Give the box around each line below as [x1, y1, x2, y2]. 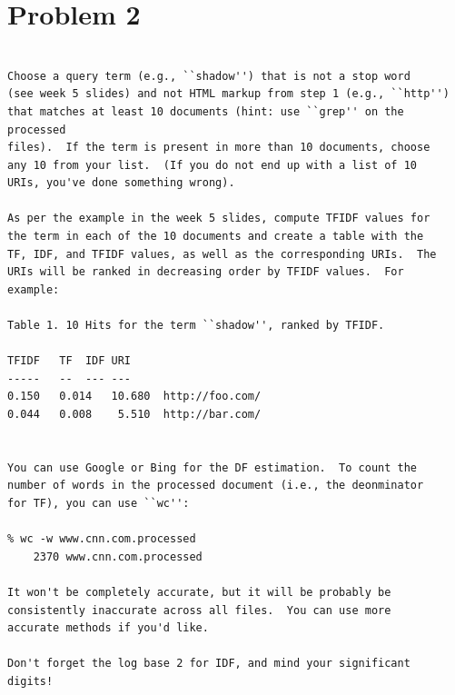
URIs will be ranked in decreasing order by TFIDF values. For [7, 265, 404, 279]
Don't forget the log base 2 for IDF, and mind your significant [7, 657, 410, 670]
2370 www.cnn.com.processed [33, 550, 203, 563]
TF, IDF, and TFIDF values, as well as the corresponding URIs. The [7, 247, 437, 261]
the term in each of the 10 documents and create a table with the [7, 230, 424, 243]
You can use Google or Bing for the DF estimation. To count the [7, 461, 418, 474]
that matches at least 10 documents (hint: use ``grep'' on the [7, 104, 404, 118]
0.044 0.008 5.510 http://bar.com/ [7, 408, 262, 421]
